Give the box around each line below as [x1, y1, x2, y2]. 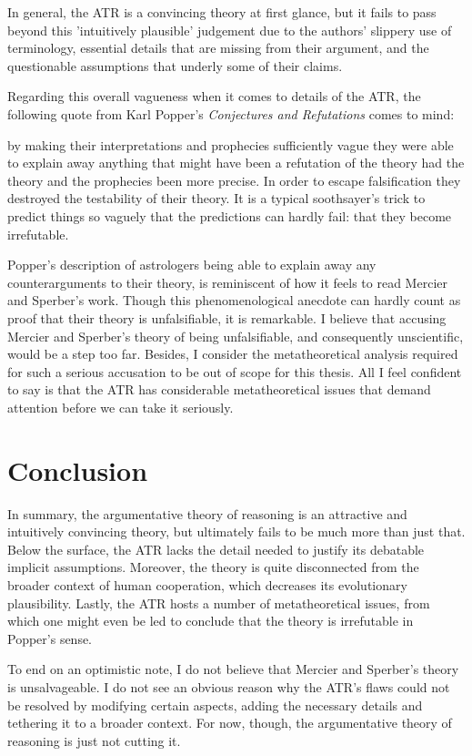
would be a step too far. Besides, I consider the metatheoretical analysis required [7, 344, 458, 363]
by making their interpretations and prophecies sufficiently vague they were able [7, 135, 454, 154]
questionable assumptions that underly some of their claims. [7, 56, 343, 75]
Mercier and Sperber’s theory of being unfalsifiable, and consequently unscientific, [7, 326, 464, 345]
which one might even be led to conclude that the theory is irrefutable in [7, 611, 414, 630]
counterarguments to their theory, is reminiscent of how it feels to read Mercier [7, 272, 447, 291]
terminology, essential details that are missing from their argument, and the [7, 38, 429, 57]
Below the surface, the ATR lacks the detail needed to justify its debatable [7, 539, 425, 558]
